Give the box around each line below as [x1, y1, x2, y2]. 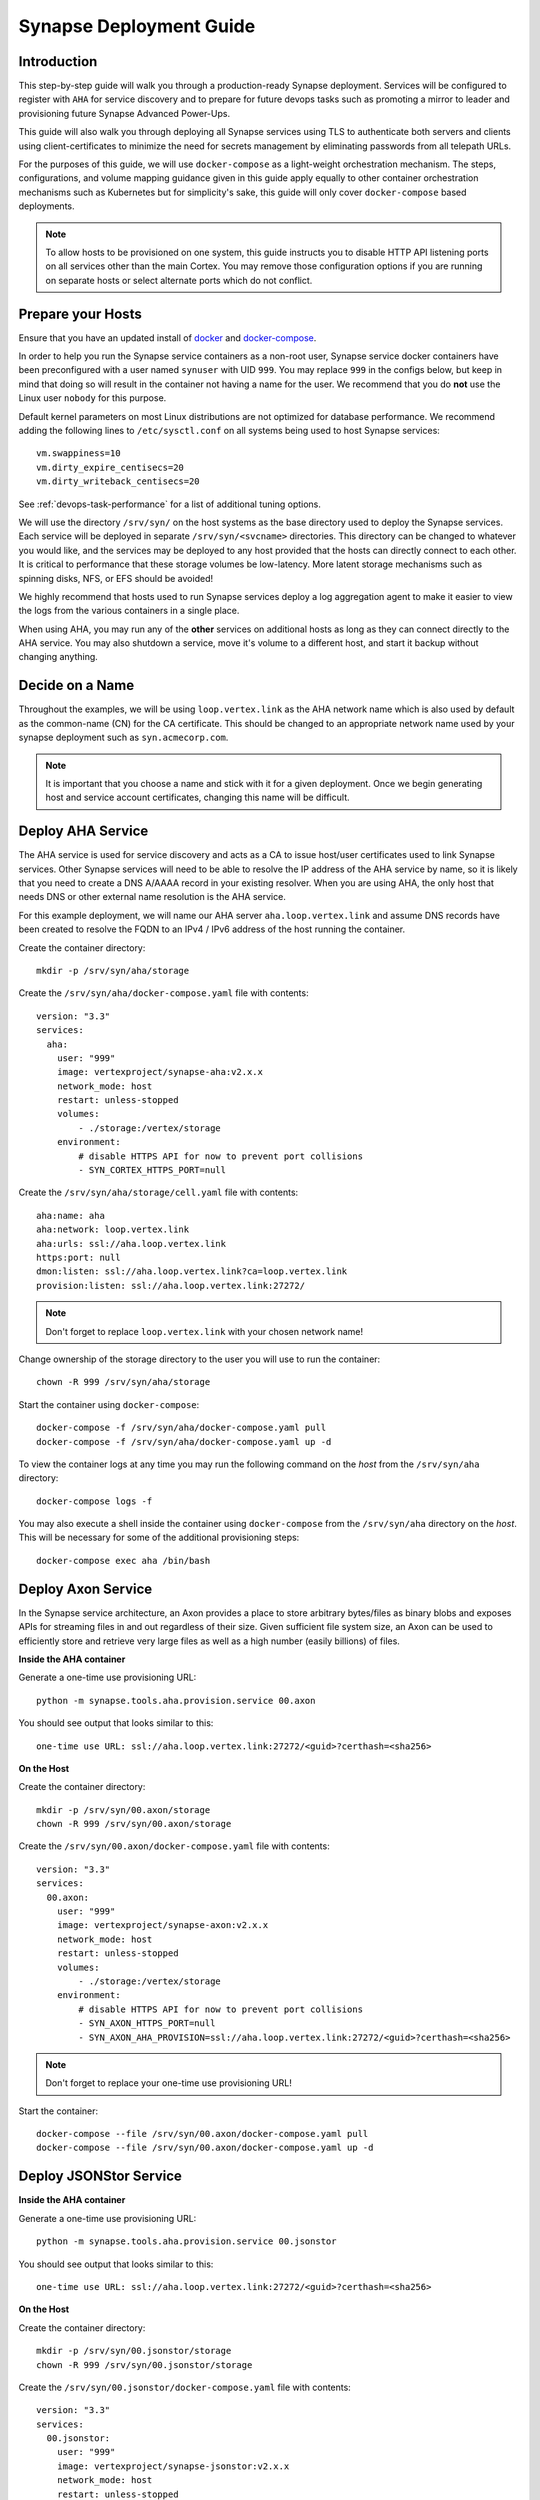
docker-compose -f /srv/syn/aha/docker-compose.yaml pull [36, 1422, 327, 1434]
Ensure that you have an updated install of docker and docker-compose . [18, 331, 317, 344]
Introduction [18, 53, 98, 70]
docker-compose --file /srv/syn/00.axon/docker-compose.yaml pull [36, 2128, 369, 2140]
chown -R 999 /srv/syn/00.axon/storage [36, 1818, 232, 1830]
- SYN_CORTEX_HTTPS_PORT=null [78, 1165, 227, 1176]
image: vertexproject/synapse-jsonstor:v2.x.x [56, 2460, 290, 2472]
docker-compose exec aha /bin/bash [36, 1555, 211, 1566]
